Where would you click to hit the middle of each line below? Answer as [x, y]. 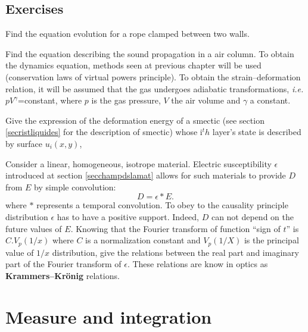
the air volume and [206, 100]
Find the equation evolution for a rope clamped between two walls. [127, 34]
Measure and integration [109, 316]
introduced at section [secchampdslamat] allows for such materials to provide [146, 175]
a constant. [270, 100]
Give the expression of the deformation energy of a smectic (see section [135, 120]
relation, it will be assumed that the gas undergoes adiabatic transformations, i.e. [155, 88]
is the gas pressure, [126, 100]
